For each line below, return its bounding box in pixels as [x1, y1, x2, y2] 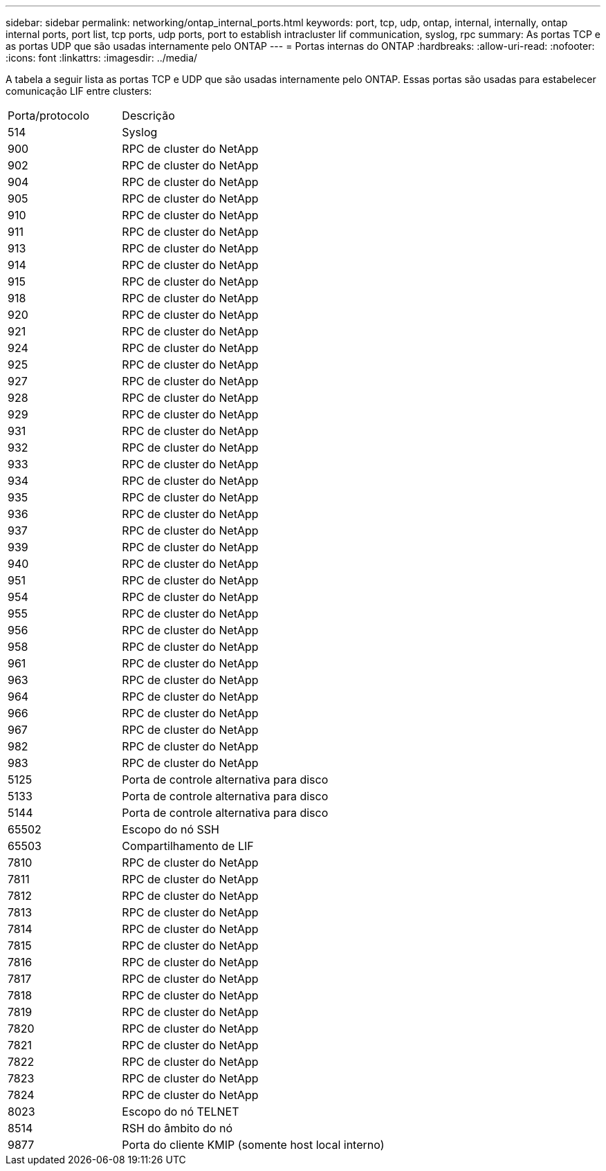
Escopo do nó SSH [122, 822, 219, 836]
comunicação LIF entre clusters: [6, 85, 152, 97]
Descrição [122, 109, 175, 122]
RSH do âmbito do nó [122, 1121, 232, 1135]
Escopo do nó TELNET [122, 1105, 239, 1118]
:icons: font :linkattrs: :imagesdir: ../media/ [6, 52, 198, 64]
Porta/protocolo [8, 109, 90, 122]
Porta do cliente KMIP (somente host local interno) [122, 1138, 385, 1152]
